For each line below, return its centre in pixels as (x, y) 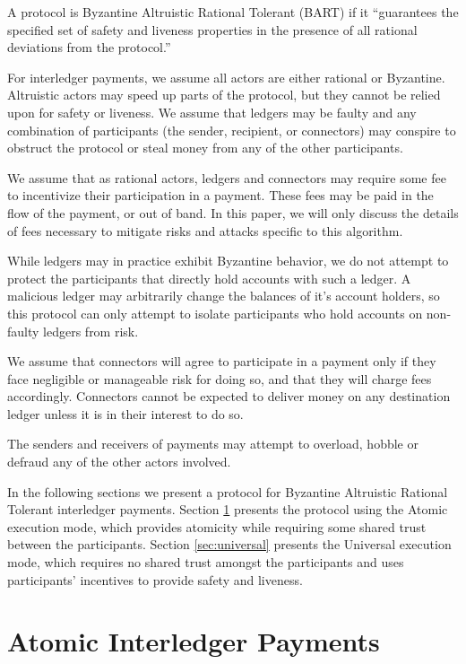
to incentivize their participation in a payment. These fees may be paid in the (220, 195)
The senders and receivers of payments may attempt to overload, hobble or (213, 444)
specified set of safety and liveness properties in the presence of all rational (212, 29)
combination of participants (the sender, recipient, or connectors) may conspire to (232, 130)
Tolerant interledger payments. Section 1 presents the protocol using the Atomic (228, 509)
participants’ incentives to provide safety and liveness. (155, 579)
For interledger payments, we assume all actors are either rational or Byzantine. (226, 77)
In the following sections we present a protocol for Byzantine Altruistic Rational (228, 491)
